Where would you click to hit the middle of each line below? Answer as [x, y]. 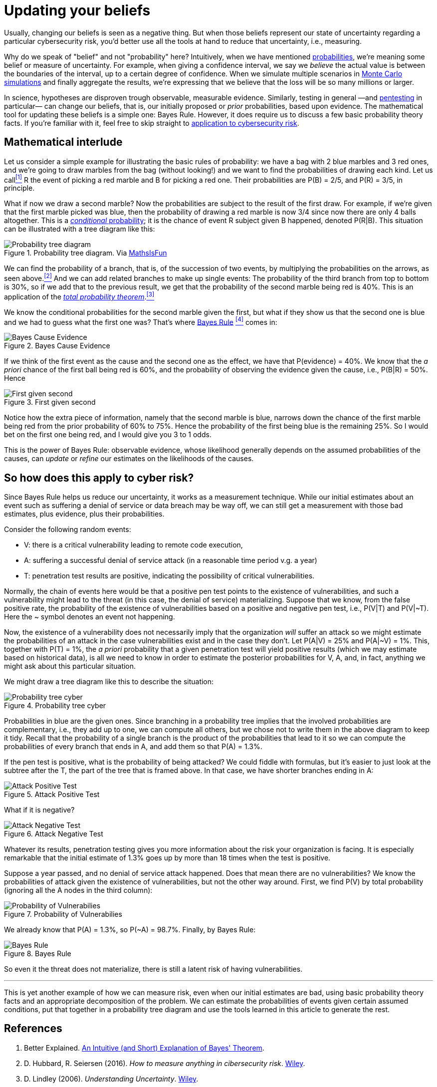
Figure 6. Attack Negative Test [54, 834]
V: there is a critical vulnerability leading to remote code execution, [133, 545]
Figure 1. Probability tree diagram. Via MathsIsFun [86, 253]
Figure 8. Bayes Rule [38, 954]
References [33, 1029]
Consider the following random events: [68, 530]
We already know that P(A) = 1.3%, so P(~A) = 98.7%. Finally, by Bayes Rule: [130, 930]
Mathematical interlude [63, 142]
